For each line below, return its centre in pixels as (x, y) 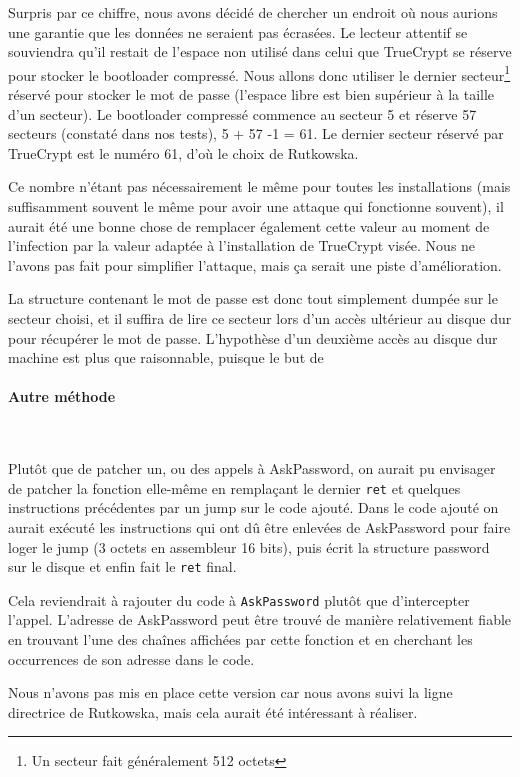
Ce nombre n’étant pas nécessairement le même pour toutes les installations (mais (259, 186)
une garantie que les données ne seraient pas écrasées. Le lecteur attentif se (238, 31)
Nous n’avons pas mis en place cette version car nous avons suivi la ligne (230, 692)
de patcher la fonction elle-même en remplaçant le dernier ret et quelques (234, 487)
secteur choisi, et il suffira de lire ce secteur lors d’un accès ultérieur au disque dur (260, 317)
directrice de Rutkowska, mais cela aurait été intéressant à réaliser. (213, 711)
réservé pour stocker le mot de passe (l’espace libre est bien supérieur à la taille (251, 94)
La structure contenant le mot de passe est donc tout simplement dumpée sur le (253, 298)
